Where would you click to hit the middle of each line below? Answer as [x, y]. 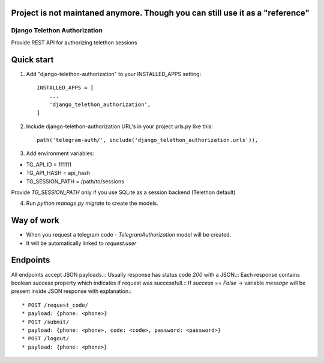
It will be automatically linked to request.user [81, 243]
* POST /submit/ [46, 322]
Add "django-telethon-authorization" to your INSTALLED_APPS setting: [114, 74]
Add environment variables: [60, 153]
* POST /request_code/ [55, 305]
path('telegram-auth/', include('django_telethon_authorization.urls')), [148, 140]
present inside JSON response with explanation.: [71, 291]
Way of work [35, 221]
